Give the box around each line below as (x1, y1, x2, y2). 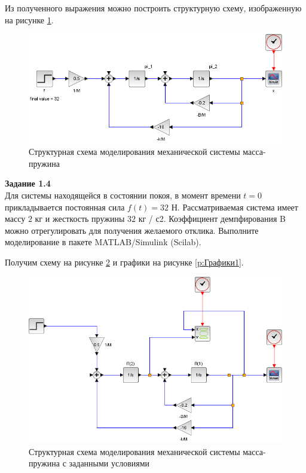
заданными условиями (69, 457, 150, 469)
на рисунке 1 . (5, 13, 54, 26)
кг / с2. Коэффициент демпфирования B (138, 212, 286, 225)
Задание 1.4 (5, 177, 51, 190)
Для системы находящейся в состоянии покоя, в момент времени (5, 188, 241, 201)
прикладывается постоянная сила (5, 200, 125, 213)
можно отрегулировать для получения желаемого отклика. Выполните (5, 224, 259, 236)
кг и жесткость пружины (35, 212, 125, 225)
